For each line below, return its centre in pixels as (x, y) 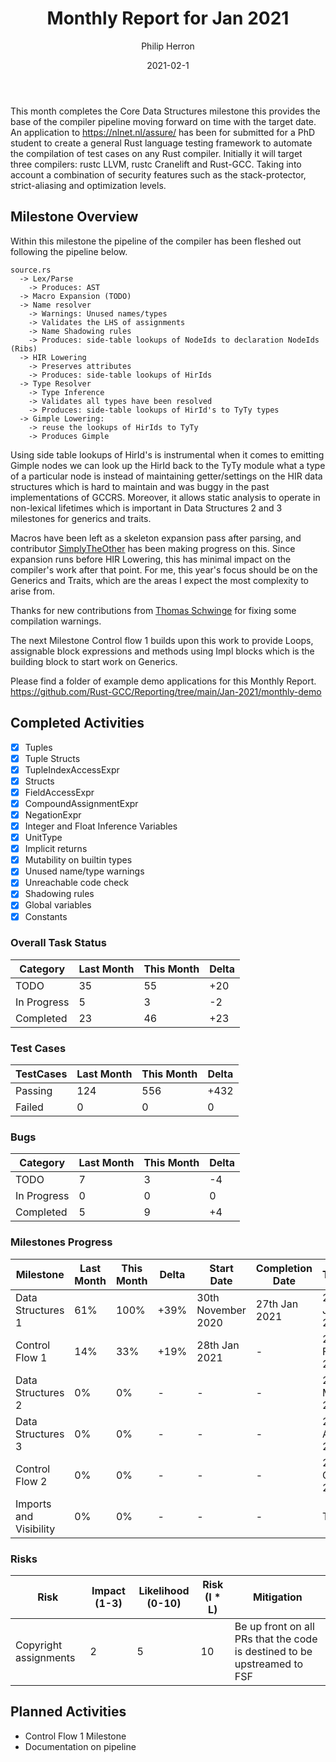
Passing (34, 1091)
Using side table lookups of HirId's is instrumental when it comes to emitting (167, 454)
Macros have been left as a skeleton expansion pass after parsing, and (156, 538)
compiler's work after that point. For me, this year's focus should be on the (164, 569)
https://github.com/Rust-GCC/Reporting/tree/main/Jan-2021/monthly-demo (166, 691)
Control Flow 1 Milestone (75, 1736)
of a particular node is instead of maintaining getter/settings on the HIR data (166, 476)
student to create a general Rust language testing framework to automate (161, 143)
